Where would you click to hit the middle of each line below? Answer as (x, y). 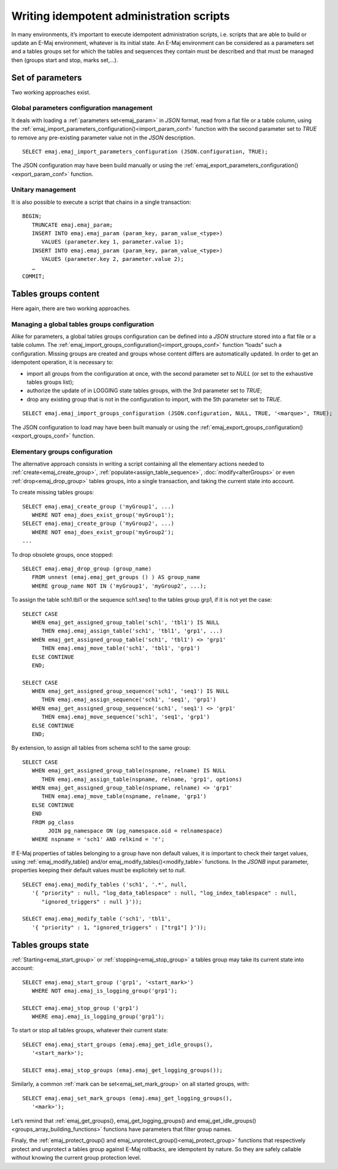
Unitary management (44, 190)
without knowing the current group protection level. (76, 1158)
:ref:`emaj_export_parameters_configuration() (241, 165)
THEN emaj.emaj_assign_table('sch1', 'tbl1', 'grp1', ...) (132, 631)
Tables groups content (56, 294)
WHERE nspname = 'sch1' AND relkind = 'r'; (98, 839)
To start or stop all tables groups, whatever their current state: (90, 1030)
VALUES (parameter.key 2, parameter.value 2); (113, 259)
